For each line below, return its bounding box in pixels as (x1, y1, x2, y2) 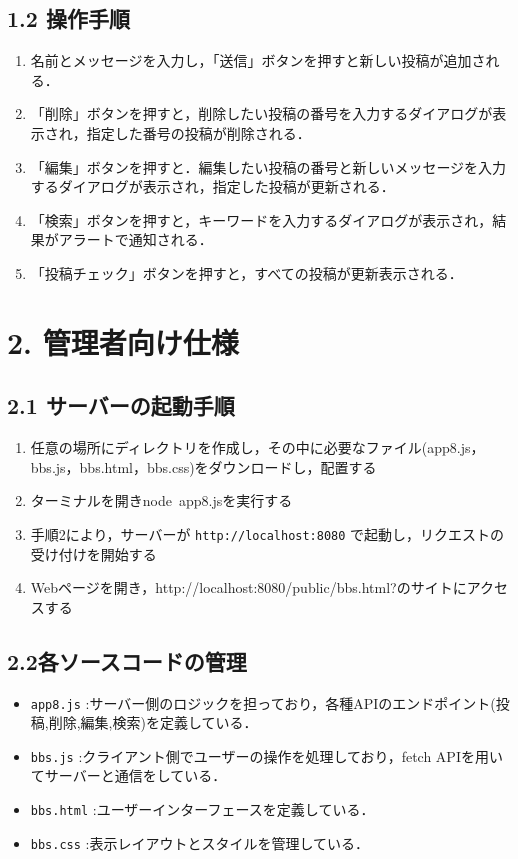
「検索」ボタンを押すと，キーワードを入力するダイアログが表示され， (30, 209, 493, 230)
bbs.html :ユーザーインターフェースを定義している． (30, 799, 375, 820)
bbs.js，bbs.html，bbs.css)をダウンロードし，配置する (30, 456, 377, 477)
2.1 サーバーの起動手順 (7, 390, 235, 421)
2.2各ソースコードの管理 (7, 645, 247, 676)
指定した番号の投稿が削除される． (86, 122, 311, 143)
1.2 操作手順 (7, 3, 130, 34)
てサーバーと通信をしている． (30, 765, 227, 786)
